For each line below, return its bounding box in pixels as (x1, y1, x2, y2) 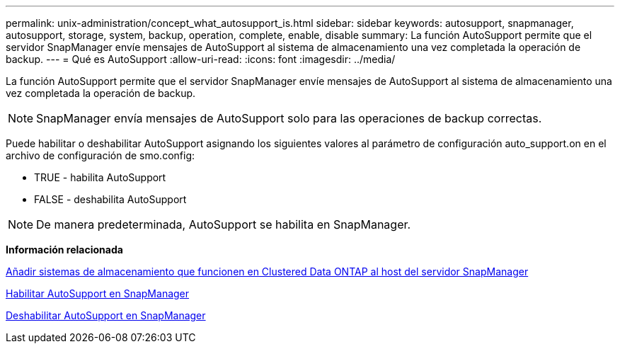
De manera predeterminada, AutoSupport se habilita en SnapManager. (36, 217, 411, 231)
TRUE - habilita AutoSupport (34, 171, 166, 183)
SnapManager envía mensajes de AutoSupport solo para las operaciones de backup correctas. (36, 111, 542, 125)
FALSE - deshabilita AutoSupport (34, 193, 187, 205)
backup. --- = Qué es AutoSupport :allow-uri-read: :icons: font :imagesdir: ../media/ (6, 53, 396, 65)
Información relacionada (6, 244, 123, 256)
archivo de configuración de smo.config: (6, 149, 195, 161)
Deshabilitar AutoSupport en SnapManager (6, 309, 206, 321)
